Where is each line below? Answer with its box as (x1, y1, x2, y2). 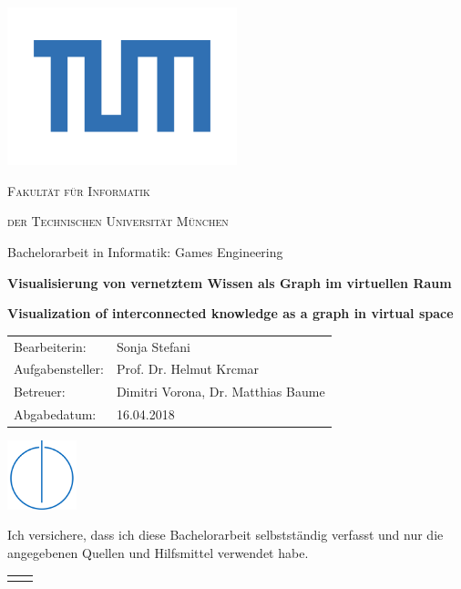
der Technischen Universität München (7, 212, 229, 231)
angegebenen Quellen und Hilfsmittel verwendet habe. (7, 542, 309, 562)
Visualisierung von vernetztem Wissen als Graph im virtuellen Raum (7, 273, 452, 292)
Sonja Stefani (116, 336, 190, 356)
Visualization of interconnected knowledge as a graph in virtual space (7, 304, 454, 323)
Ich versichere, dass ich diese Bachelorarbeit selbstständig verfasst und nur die (7, 525, 444, 544)
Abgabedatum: (14, 405, 97, 424)
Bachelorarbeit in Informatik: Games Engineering (7, 243, 283, 262)
